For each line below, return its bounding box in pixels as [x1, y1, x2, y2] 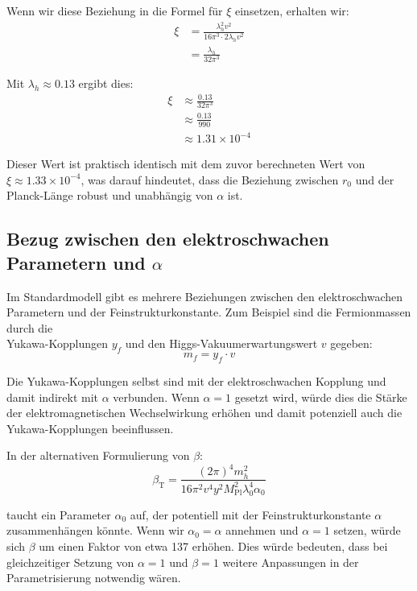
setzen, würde [333, 522, 401, 539]
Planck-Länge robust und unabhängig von [6, 187, 213, 204]
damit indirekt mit [6, 388, 99, 405]
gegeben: [330, 335, 373, 352]
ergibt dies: [78, 74, 134, 91]
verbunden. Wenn [113, 388, 200, 405]
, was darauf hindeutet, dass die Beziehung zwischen [81, 171, 339, 188]
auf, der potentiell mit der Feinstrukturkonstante [130, 506, 371, 523]
